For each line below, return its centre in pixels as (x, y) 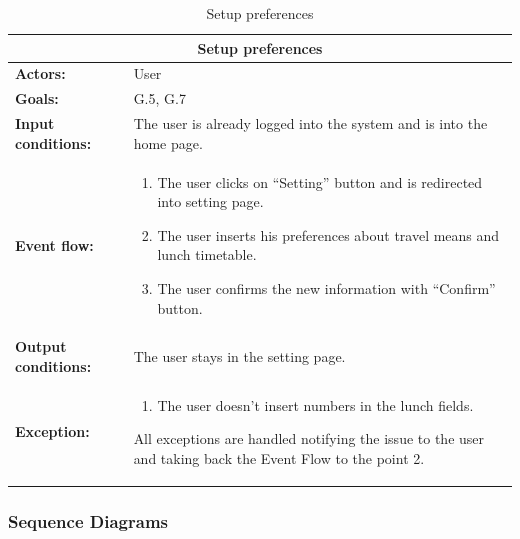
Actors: (40, 73)
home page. (168, 142)
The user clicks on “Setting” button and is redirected (320, 181)
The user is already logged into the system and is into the (310, 123)
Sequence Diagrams (88, 521)
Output (41, 346)
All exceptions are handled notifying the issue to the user (309, 438)
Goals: (37, 98)
